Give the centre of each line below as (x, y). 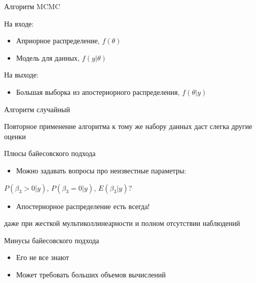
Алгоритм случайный (37, 109)
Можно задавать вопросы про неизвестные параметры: (101, 170)
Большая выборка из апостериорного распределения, (98, 92)
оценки (15, 136)
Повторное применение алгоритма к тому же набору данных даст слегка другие (128, 126)
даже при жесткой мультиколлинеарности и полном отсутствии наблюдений (122, 223)
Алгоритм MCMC (32, 6)
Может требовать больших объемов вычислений (91, 274)
